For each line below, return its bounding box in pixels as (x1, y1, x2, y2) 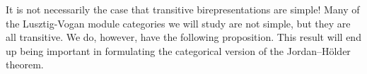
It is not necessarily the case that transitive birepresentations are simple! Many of (6, 2, 360, 16)
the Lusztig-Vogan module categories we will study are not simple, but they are (6, 16, 351, 30)
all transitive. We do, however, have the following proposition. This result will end (6, 30, 361, 44)
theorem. (6, 57, 44, 72)
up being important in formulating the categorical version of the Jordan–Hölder (6, 43, 351, 58)
